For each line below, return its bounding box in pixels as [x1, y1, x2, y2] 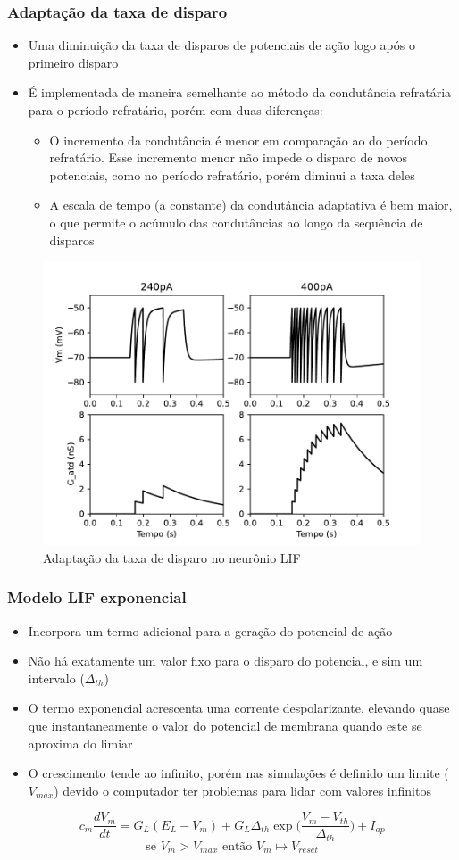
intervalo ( [28, 668, 85, 687]
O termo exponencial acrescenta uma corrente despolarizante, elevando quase [28, 699, 450, 717]
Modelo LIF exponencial [7, 586, 187, 608]
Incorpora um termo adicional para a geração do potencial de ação [28, 621, 393, 640]
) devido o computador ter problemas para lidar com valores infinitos [54, 781, 431, 799]
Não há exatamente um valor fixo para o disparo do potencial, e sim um [28, 651, 423, 670]
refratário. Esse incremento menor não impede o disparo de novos [49, 148, 408, 167]
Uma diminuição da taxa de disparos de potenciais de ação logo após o [28, 36, 415, 54]
